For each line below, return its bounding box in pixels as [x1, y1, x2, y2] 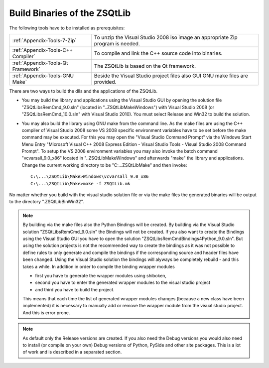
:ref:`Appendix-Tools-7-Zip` [12, 37, 77, 44]
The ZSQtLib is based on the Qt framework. [94, 62, 196, 69]
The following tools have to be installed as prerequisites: [9, 25, 125, 31]
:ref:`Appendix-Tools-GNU [12, 72, 74, 79]
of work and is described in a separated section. [22, 349, 122, 355]
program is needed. [94, 40, 140, 47]
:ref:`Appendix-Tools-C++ [12, 46, 73, 53]
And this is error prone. [22, 309, 70, 316]
